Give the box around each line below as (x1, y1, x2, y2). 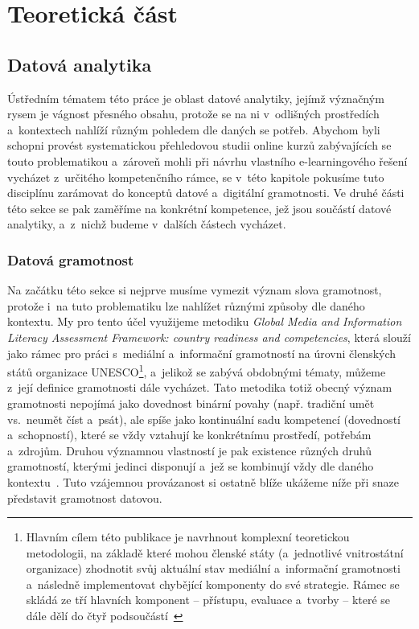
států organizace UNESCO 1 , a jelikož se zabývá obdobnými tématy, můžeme (7, 361, 386, 380)
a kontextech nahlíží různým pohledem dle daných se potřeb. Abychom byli (7, 121, 380, 138)
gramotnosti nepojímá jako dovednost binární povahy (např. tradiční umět (7, 394, 375, 411)
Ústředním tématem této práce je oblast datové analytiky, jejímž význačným (7, 89, 384, 106)
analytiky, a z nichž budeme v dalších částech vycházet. (7, 216, 286, 232)
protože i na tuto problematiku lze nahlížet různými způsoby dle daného (7, 297, 365, 314)
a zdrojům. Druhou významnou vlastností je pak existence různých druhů (7, 442, 372, 458)
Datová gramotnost (7, 249, 134, 269)
